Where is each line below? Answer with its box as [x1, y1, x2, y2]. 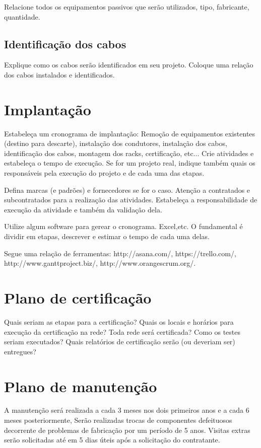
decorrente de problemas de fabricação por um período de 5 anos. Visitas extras [4, 424, 250, 435]
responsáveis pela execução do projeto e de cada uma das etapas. [4, 168, 205, 178]
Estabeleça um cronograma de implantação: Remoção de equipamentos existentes [4, 128, 255, 138]
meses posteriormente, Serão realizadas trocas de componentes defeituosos [4, 415, 232, 425]
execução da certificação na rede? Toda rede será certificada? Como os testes [4, 326, 241, 337]
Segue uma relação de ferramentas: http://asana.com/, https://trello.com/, [4, 248, 236, 258]
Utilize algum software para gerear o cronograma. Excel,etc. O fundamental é [4, 221, 243, 232]
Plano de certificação [4, 287, 152, 308]
